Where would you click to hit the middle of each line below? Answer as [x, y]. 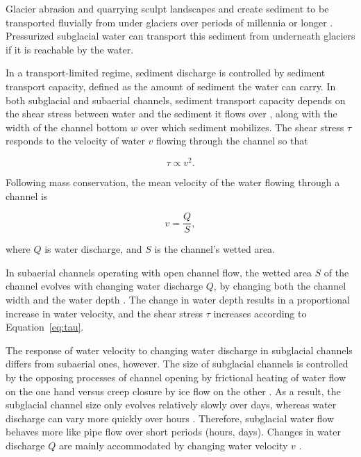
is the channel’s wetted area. [215, 249]
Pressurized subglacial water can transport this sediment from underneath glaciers [180, 36]
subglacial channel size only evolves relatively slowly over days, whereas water [171, 405]
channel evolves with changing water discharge [104, 286]
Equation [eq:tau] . [45, 327]
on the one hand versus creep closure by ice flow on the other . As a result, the [173, 391]
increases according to [260, 313]
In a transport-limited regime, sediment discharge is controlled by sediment [166, 73]
